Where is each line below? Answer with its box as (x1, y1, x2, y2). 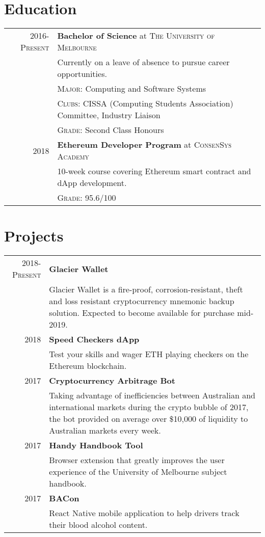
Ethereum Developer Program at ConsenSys (57, 139, 232, 151)
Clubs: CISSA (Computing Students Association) (57, 97, 233, 110)
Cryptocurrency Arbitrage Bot (49, 374, 175, 387)
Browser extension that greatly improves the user (49, 454, 225, 466)
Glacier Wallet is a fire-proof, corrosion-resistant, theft (49, 283, 243, 296)
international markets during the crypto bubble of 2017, (49, 401, 249, 413)
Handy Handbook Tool (49, 439, 143, 451)
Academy (57, 150, 89, 163)
